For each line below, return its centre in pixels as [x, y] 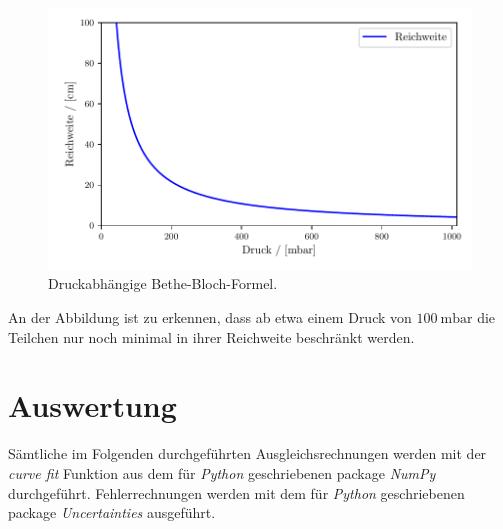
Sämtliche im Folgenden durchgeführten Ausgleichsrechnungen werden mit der [247, 453]
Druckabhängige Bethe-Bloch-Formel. [163, 283]
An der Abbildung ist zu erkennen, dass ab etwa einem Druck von [210, 317]
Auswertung [92, 405]
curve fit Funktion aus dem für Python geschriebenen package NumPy [222, 472]
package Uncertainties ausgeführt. [112, 512]
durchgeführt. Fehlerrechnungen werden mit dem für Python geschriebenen [236, 492]
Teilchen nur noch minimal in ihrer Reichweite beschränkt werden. [211, 336]
